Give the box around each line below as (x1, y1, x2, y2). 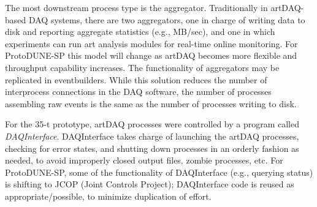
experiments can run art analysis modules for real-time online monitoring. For (5, 37, 298, 50)
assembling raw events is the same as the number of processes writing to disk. (5, 97, 297, 110)
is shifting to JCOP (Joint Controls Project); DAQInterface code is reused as (5, 178, 294, 190)
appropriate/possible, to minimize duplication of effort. (5, 189, 212, 202)
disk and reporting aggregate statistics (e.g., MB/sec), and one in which (5, 25, 275, 38)
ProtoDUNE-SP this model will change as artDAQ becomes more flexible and (5, 49, 297, 62)
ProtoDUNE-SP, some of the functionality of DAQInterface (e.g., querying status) (5, 165, 313, 178)
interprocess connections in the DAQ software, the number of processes (5, 85, 272, 98)
